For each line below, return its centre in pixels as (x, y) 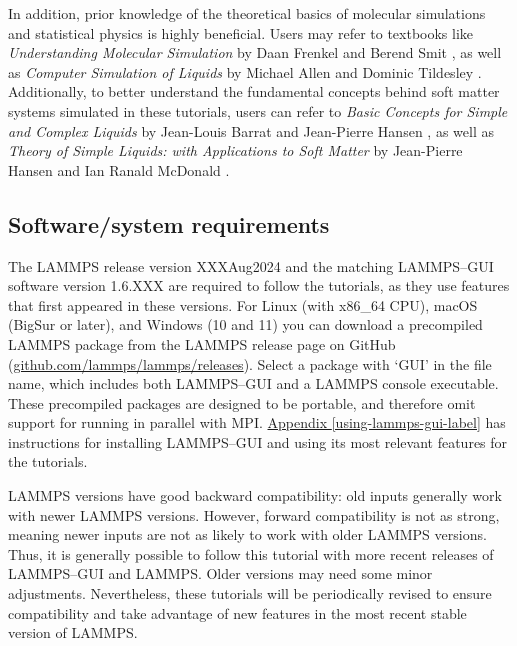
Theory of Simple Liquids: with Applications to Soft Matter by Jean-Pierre (235, 150)
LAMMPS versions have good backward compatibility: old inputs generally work (255, 495)
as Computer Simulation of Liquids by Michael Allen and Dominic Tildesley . (245, 71)
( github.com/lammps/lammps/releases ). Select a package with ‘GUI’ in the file (250, 363)
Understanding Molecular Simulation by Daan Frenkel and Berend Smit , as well (255, 52)
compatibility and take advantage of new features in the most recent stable (237, 612)
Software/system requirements (169, 223)
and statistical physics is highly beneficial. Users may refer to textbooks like (241, 32)
